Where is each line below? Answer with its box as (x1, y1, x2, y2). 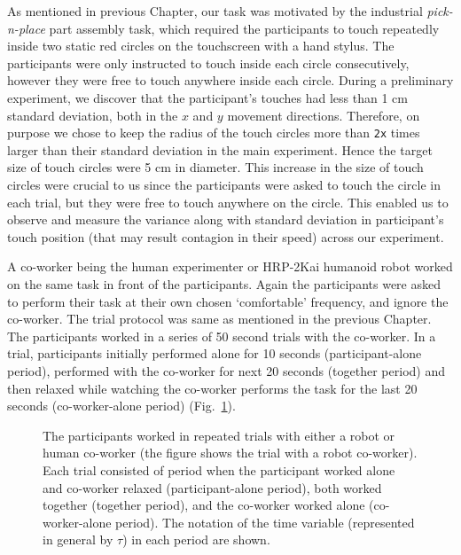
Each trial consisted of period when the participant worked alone (43, 460, 395, 479)
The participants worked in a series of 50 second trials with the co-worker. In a (7, 326, 436, 345)
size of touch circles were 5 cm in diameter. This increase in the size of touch (7, 158, 424, 176)
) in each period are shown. (122, 530, 270, 549)
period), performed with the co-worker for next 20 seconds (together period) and (7, 361, 445, 379)
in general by (43, 530, 113, 549)
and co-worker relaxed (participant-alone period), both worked (43, 478, 382, 496)
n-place (7, 19, 45, 37)
